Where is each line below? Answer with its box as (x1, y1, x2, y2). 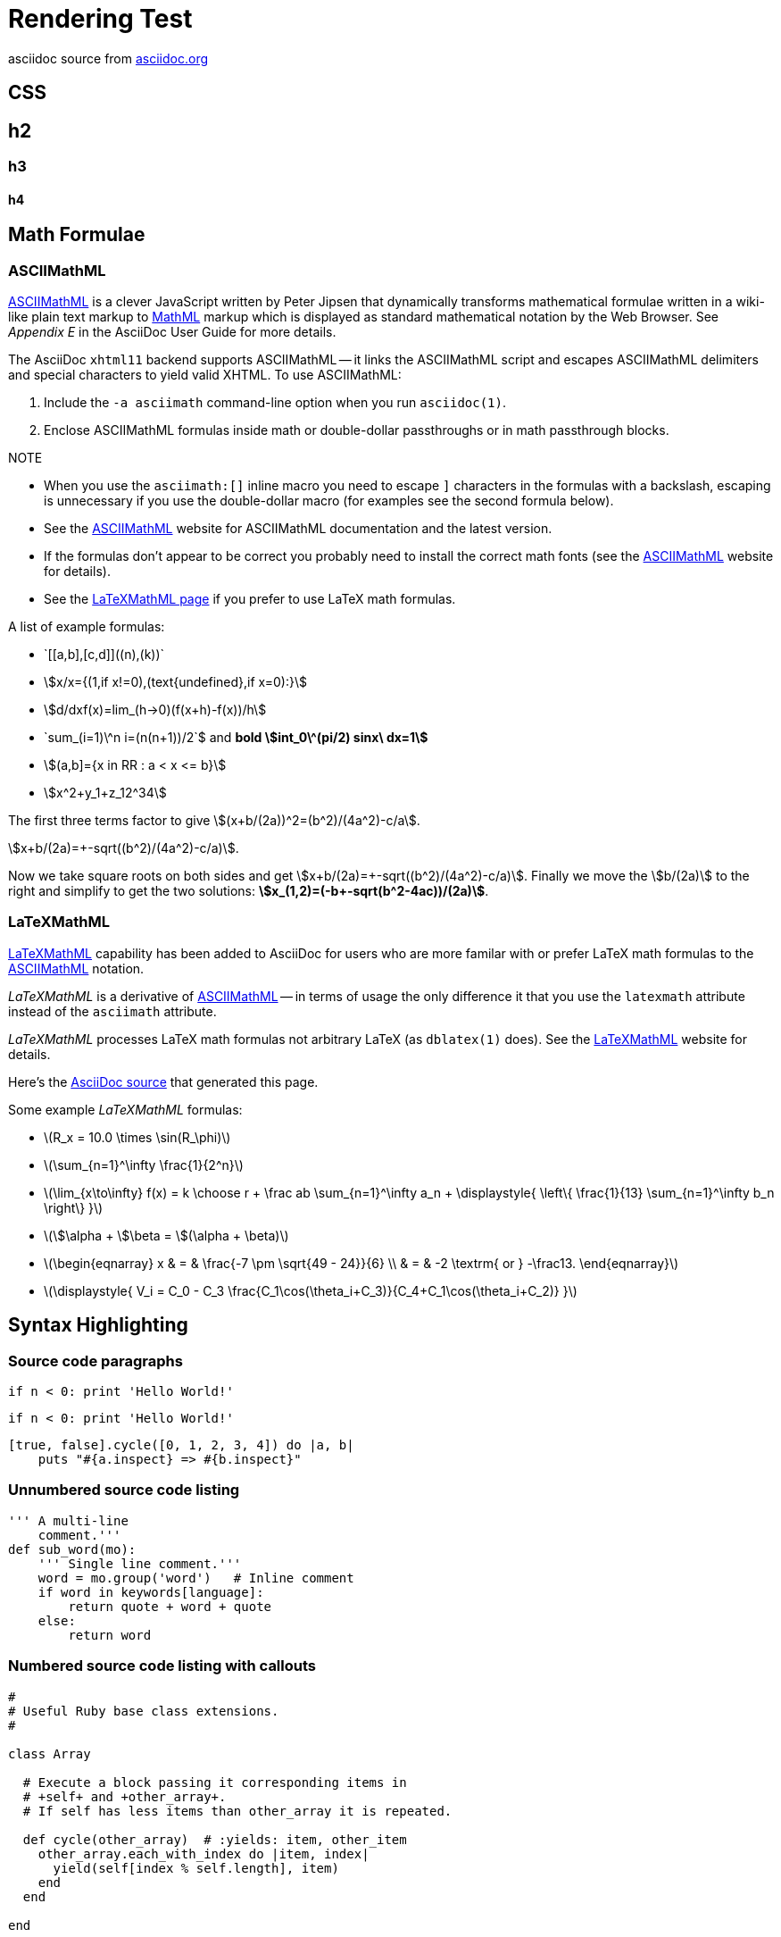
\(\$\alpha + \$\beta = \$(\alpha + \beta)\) (44, 1227, 289, 1243)
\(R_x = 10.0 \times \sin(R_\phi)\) (44, 1129, 231, 1145)
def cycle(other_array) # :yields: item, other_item (22, 1832, 407, 1847)
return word (68, 1627, 152, 1642)
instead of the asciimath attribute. (8, 1003, 217, 1019)
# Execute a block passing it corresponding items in (22, 1774, 407, 1790)
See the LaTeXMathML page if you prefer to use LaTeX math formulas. (44, 591, 456, 607)
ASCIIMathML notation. (8, 960, 145, 976)
